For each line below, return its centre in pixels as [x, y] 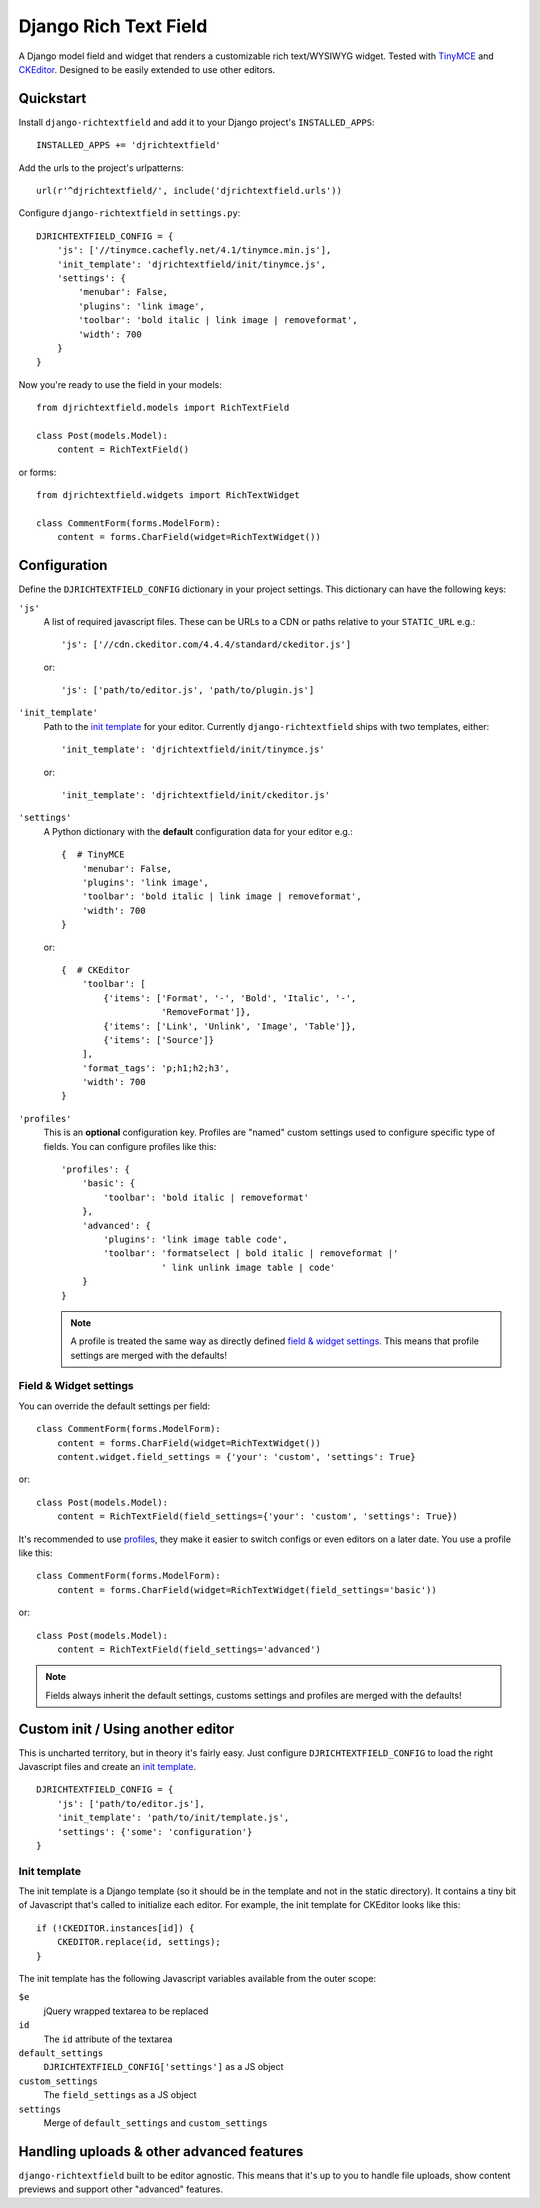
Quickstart [52, 98]
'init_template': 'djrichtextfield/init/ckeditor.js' [195, 795]
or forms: [37, 472]
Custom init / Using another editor [126, 1728]
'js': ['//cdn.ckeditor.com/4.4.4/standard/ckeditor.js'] [206, 644]
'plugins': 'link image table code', [196, 1239]
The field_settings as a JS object [120, 2095]
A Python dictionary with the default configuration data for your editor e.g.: [198, 831]
